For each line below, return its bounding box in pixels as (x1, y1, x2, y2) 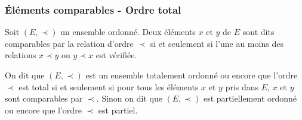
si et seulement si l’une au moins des (150, 37, 283, 49)
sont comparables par (5, 92, 83, 105)
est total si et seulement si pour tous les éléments (19, 80, 199, 93)
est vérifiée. (95, 49, 137, 61)
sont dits (242, 26, 275, 38)
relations (5, 49, 36, 61)
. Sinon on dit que (96, 92, 162, 105)
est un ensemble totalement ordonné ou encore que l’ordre (85, 69, 298, 81)
